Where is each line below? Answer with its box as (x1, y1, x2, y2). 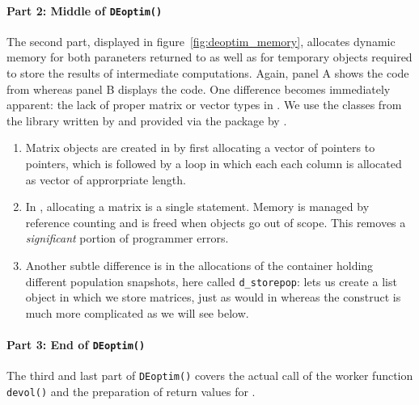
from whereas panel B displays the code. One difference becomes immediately (6, 80, 391, 97)
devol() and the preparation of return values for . (6, 382, 256, 399)
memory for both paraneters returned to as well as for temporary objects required (6, 49, 413, 65)
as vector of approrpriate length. (25, 171, 186, 188)
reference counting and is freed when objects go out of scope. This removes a (25, 213, 406, 230)
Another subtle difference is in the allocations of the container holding (25, 256, 374, 273)
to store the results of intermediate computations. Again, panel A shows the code (6, 65, 409, 82)
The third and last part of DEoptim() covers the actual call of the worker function (6, 367, 413, 384)
